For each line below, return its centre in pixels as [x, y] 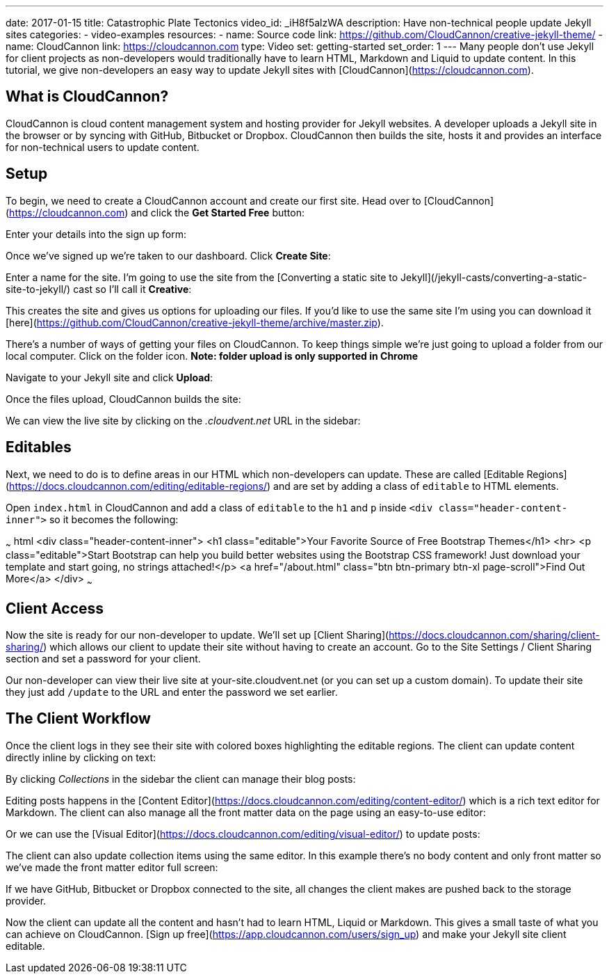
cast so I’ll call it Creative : [132, 289]
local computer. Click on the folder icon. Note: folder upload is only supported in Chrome [212, 356]
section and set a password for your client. [103, 658]
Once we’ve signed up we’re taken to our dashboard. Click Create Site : [168, 255]
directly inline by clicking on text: [81, 757]
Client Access [55, 608]
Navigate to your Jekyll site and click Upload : [109, 377]
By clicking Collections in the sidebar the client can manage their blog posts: [181, 779]
